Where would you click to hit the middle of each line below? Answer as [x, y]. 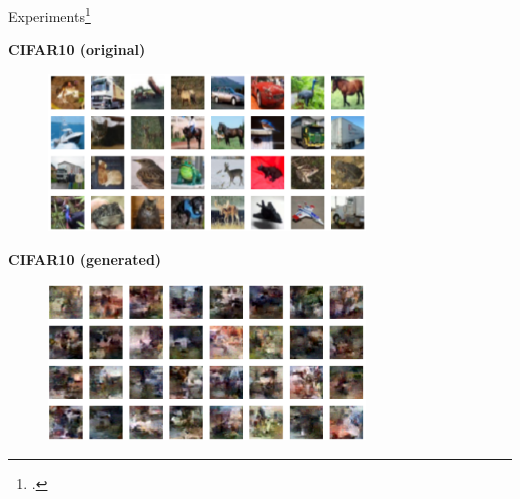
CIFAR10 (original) [77, 49]
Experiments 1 [49, 14]
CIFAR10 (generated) [85, 259]
